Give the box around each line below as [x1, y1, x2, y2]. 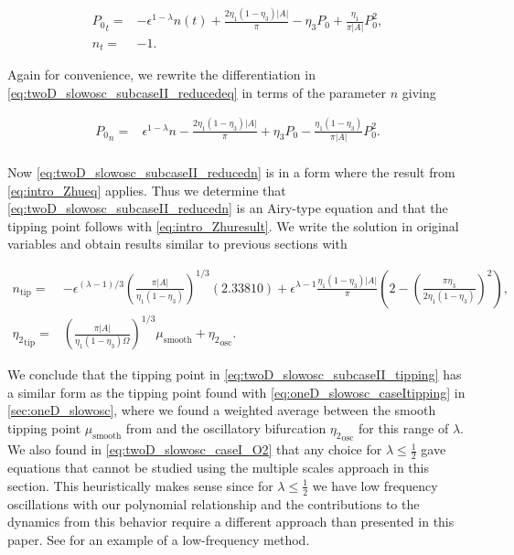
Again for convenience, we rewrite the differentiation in [7, 65, 316, 84]
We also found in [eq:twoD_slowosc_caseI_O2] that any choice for [7, 440, 382, 459]
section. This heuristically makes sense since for [7, 475, 273, 495]
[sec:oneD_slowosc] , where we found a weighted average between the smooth [7, 400, 436, 420]
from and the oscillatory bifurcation [125, 418, 327, 437]
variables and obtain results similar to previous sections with [7, 234, 348, 253]
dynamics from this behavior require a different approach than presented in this [7, 512, 455, 531]
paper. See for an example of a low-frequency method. [7, 529, 310, 549]
